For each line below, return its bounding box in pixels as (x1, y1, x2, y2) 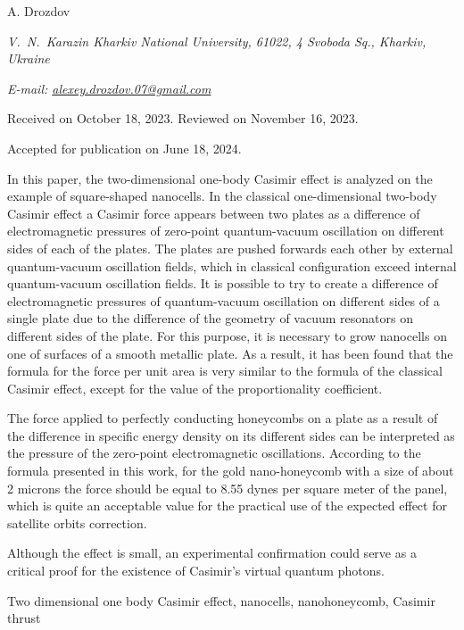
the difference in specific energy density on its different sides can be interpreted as (7, 426, 455, 444)
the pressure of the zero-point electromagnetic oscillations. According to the (7, 443, 421, 462)
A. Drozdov (7, 2, 70, 20)
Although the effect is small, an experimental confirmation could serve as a (7, 543, 417, 562)
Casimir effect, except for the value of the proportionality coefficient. (7, 378, 383, 397)
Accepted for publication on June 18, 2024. (7, 138, 242, 157)
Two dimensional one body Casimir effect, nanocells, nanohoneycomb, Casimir (7, 591, 435, 609)
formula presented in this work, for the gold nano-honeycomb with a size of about (7, 461, 454, 480)
